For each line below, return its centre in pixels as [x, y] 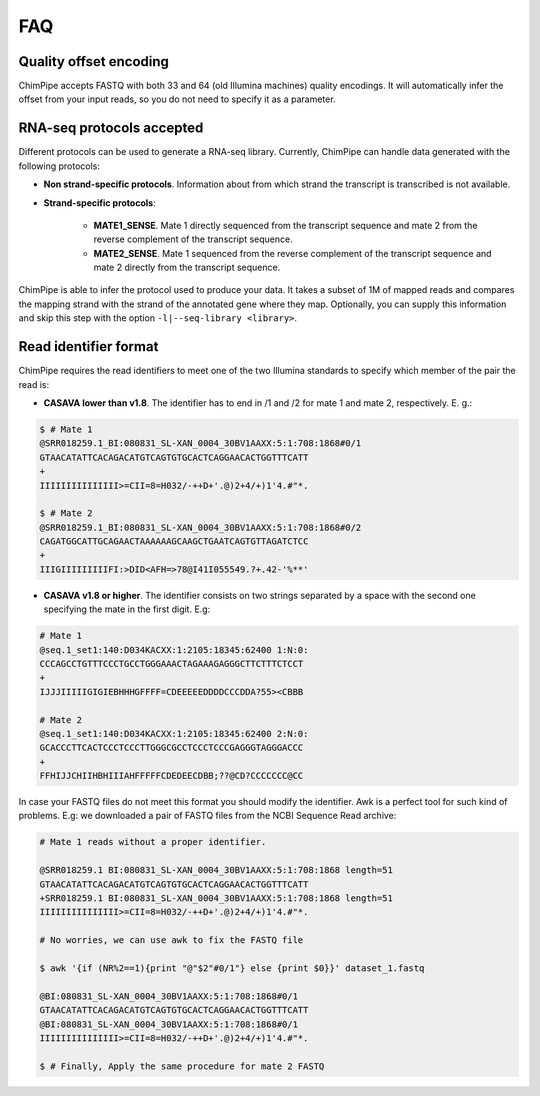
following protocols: [59, 166]
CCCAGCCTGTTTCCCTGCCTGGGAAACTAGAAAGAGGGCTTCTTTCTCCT [171, 663]
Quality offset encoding [94, 61]
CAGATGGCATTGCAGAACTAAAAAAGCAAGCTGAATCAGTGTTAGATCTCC [174, 541]
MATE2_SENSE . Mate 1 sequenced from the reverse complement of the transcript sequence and [292, 253]
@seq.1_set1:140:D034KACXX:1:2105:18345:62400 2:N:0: [174, 733]
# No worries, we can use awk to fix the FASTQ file [171, 940]
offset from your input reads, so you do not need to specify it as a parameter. [177, 99]
